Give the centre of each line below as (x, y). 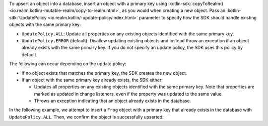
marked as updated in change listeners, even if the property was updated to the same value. (128, 94)
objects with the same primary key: (45, 24)
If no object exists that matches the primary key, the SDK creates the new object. (104, 73)
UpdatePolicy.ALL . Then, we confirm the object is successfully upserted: (86, 117)
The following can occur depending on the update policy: (68, 64)
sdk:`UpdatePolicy (28, 17)
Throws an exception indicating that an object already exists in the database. (112, 101)
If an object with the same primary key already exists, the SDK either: (92, 80)
